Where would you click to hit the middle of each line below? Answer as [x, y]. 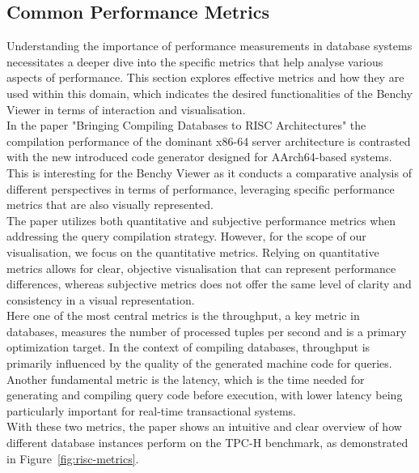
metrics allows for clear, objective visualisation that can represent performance [201, 268]
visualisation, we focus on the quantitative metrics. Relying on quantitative [193, 251]
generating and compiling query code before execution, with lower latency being [205, 395]
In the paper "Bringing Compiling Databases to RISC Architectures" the [186, 125]
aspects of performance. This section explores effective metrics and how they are [205, 77]
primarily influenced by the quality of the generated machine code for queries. [199, 363]
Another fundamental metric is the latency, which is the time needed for [186, 379]
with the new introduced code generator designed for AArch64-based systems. [199, 157]
